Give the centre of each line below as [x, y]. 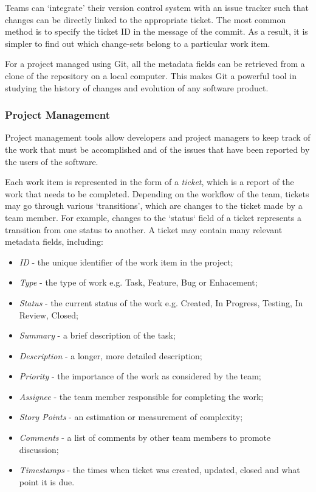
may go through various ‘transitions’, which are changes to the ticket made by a [154, 206]
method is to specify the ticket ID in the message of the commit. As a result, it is [156, 31]
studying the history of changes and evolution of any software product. [137, 87]
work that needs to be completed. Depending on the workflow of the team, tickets [157, 193]
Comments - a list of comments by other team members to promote [145, 438]
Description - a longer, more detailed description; [111, 355]
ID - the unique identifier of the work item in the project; [126, 262]
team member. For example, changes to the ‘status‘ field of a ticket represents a [153, 217]
